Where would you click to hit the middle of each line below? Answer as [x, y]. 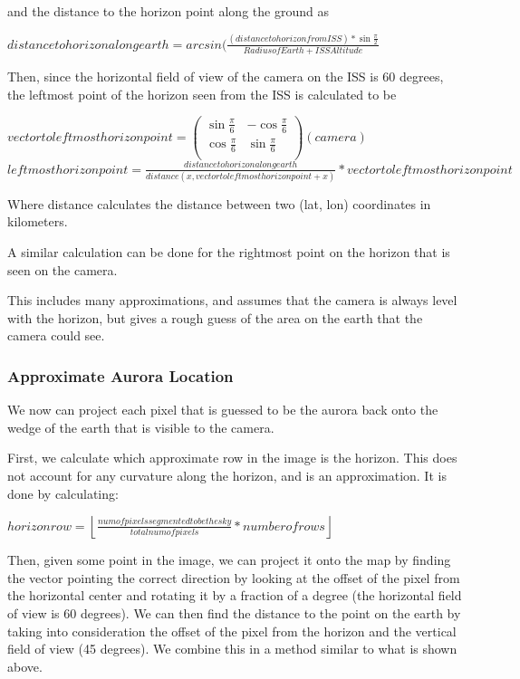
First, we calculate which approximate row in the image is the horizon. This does [232, 458]
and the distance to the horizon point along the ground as [168, 11]
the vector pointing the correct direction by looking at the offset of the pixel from [234, 577]
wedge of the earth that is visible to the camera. [141, 427]
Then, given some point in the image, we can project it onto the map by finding [229, 560]
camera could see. [56, 335]
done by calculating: [63, 493]
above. [25, 666]
